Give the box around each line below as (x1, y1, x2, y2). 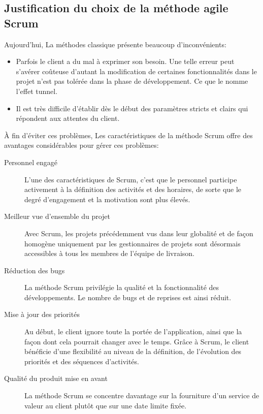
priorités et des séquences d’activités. (24, 356, 139, 366)
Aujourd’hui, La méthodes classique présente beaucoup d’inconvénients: (4, 39, 226, 49)
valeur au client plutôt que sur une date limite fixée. (24, 400, 187, 410)
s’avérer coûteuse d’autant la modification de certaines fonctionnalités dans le (16, 66, 257, 76)
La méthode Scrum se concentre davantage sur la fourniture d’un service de (24, 390, 259, 401)
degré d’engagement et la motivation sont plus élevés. (24, 194, 190, 204)
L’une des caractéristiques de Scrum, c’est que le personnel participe (24, 174, 237, 184)
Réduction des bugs (4, 265, 65, 275)
